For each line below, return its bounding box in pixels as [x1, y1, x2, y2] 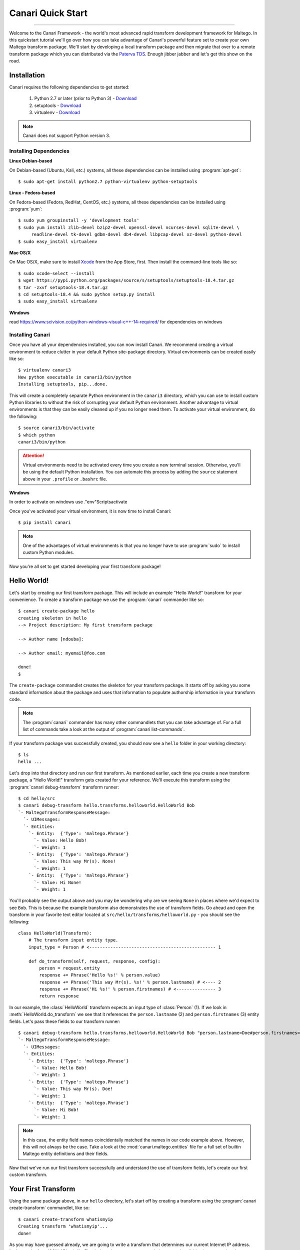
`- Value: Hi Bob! [33, 1107, 79, 1112]
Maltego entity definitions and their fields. [22, 1150, 109, 1157]
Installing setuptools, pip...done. [18, 381, 108, 387]
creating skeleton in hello [18, 615, 87, 621]
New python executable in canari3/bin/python [18, 374, 132, 380]
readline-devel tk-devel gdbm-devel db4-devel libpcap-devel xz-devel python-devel [31, 231, 242, 237]
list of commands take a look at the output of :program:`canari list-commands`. [22, 726, 185, 732]
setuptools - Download [34, 102, 81, 108]
